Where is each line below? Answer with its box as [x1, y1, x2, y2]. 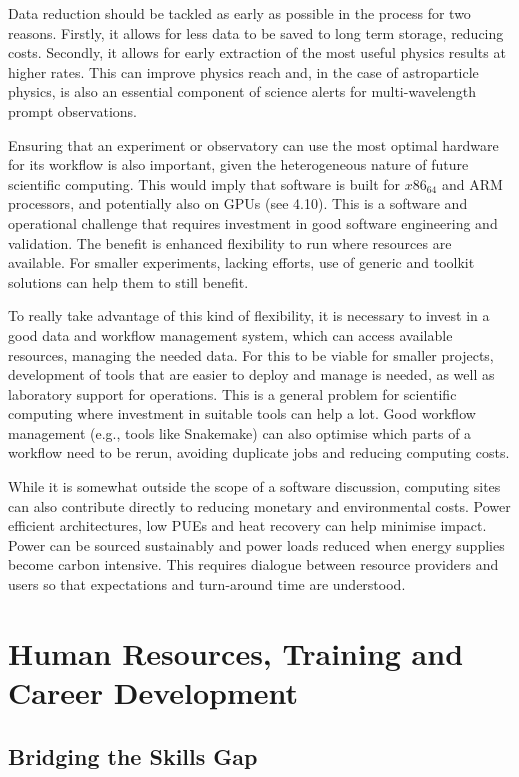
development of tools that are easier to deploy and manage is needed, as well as [8, 364, 495, 385]
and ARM [441, 173, 503, 194]
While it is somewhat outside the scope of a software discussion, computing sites [8, 476, 501, 497]
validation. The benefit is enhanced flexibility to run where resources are [8, 232, 452, 253]
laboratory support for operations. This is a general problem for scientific [8, 383, 457, 404]
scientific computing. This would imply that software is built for [8, 173, 401, 194]
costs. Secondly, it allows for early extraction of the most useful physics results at [8, 42, 506, 63]
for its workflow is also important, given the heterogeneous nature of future [8, 154, 469, 175]
